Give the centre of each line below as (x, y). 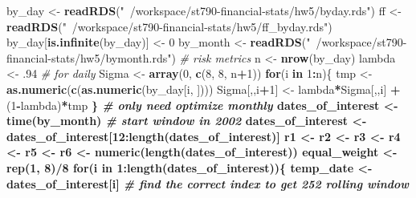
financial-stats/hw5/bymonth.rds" (89, 57)
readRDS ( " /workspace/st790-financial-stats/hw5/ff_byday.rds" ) (169, 26)
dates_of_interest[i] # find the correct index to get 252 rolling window (208, 183)
